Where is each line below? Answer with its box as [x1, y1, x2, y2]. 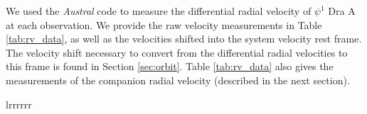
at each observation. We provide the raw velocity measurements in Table [6, 17, 322, 32]
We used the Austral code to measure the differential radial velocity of [6, 4, 312, 18]
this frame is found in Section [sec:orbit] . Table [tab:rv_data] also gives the [6, 59, 334, 74]
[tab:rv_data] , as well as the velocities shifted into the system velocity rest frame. [6, 31, 362, 46]
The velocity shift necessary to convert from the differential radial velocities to [6, 45, 348, 59]
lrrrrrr [6, 96, 32, 111]
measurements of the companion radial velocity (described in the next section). [6, 72, 350, 87]
